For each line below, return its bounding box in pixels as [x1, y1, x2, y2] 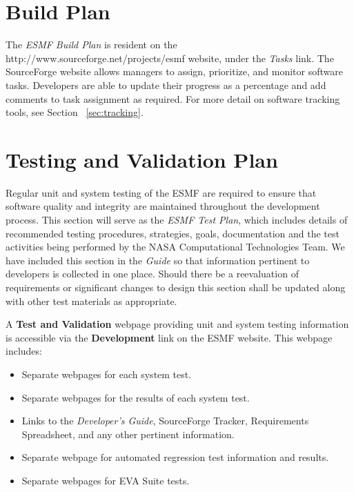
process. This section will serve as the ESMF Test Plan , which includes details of [6, 213, 348, 226]
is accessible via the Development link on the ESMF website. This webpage [6, 330, 333, 344]
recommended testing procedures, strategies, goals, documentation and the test [6, 226, 340, 240]
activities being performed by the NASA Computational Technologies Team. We [6, 239, 345, 254]
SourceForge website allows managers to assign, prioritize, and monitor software [6, 64, 343, 79]
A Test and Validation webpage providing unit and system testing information [6, 317, 349, 331]
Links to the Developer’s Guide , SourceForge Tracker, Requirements [21, 413, 309, 428]
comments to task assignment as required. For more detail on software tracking [6, 91, 340, 106]
